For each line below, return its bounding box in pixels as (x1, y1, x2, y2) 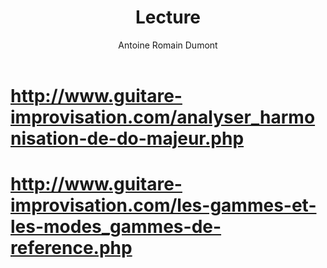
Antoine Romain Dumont (118, 39, 218, 51)
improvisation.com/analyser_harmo (10, 106, 316, 128)
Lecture (134, 6, 202, 29)
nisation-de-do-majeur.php (10, 127, 245, 150)
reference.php (10, 237, 133, 260)
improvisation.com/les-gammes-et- (10, 194, 317, 217)
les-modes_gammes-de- (10, 216, 222, 238)
